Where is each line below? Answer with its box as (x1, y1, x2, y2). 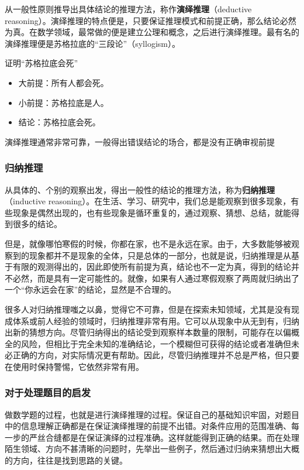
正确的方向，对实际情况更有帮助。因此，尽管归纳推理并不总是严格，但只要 (12, 349, 299, 361)
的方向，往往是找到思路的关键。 (5, 454, 127, 466)
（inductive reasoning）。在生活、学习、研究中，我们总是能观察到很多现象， (5, 195, 291, 207)
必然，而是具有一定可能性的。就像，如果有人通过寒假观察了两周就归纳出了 (12, 272, 299, 284)
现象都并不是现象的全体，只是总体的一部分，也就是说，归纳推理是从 (29, 249, 291, 261)
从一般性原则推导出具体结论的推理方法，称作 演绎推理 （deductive (5, 3, 252, 15)
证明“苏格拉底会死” (5, 57, 78, 69)
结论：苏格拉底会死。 (18, 116, 101, 128)
